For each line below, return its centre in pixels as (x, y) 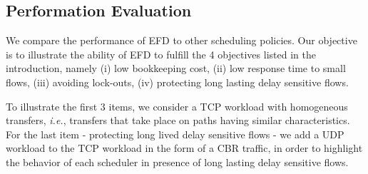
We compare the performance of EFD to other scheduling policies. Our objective (182, 40)
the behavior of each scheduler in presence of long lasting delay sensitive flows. (177, 162)
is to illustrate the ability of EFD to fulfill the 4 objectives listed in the (161, 54)
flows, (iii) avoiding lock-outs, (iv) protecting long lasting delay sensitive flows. (177, 82)
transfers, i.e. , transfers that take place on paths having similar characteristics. (178, 120)
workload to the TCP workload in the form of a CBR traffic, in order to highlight (184, 148)
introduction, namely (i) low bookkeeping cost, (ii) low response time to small (176, 68)
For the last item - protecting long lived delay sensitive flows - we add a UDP (175, 134)
